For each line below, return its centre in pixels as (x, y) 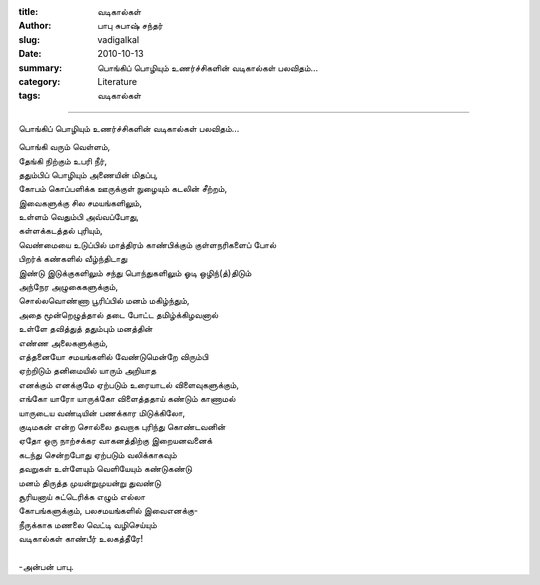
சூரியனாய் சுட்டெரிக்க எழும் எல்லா (82, 496)
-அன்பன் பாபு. (46, 566)
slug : (29, 39)
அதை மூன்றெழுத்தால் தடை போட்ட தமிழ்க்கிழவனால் (118, 314)
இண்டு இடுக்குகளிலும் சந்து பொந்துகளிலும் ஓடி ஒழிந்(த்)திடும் (135, 272)
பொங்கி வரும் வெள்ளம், (64, 147)
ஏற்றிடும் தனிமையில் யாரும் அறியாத (87, 371)
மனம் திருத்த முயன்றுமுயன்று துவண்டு (90, 482)
